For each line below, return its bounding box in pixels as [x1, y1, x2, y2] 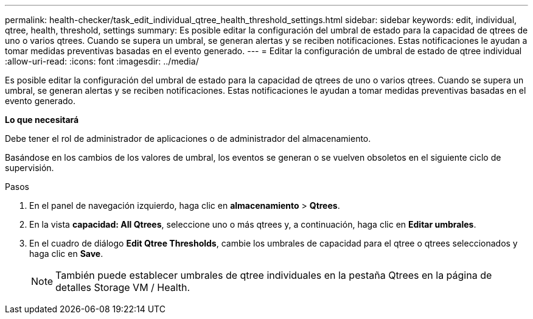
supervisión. [5, 163, 54, 173]
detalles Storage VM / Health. [55, 281, 190, 293]
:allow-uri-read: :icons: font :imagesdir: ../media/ [5, 56, 199, 66]
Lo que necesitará [5, 114, 79, 125]
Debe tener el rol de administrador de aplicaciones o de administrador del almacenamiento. [5, 133, 371, 144]
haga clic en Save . [29, 248, 103, 259]
